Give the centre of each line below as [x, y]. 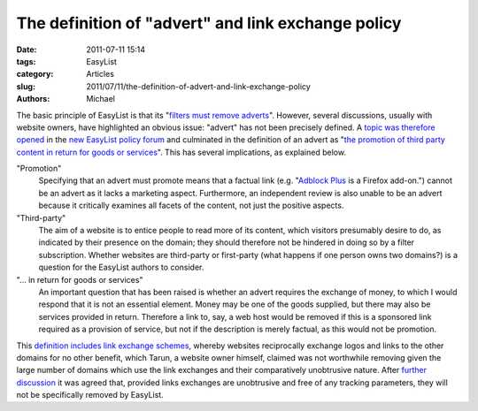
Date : [27, 49]
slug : [26, 86]
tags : [26, 61]
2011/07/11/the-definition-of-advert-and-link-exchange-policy [199, 86]
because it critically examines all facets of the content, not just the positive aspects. [191, 205]
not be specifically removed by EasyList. [90, 395]
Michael [100, 99]
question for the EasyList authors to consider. [121, 267]
